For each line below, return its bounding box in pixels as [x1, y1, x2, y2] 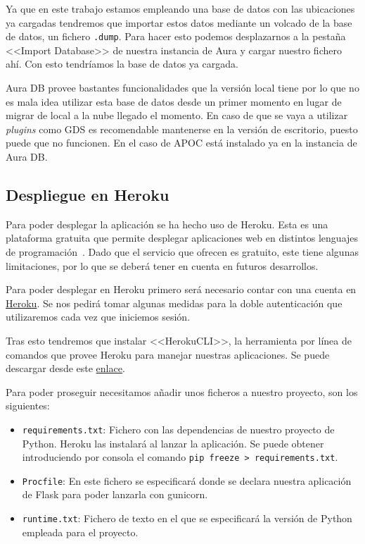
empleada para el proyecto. [22, 524, 139, 539]
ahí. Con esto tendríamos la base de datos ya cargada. [6, 56, 238, 71]
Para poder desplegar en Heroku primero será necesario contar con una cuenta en [6, 282, 357, 297]
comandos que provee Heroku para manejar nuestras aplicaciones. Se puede [6, 347, 330, 361]
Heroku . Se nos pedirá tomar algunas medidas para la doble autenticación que [6, 295, 342, 310]
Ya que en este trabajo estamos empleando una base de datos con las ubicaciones [6, 1, 355, 16]
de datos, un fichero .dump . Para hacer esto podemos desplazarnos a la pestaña [6, 29, 346, 44]
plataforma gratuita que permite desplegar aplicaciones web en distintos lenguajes [6, 230, 359, 245]
